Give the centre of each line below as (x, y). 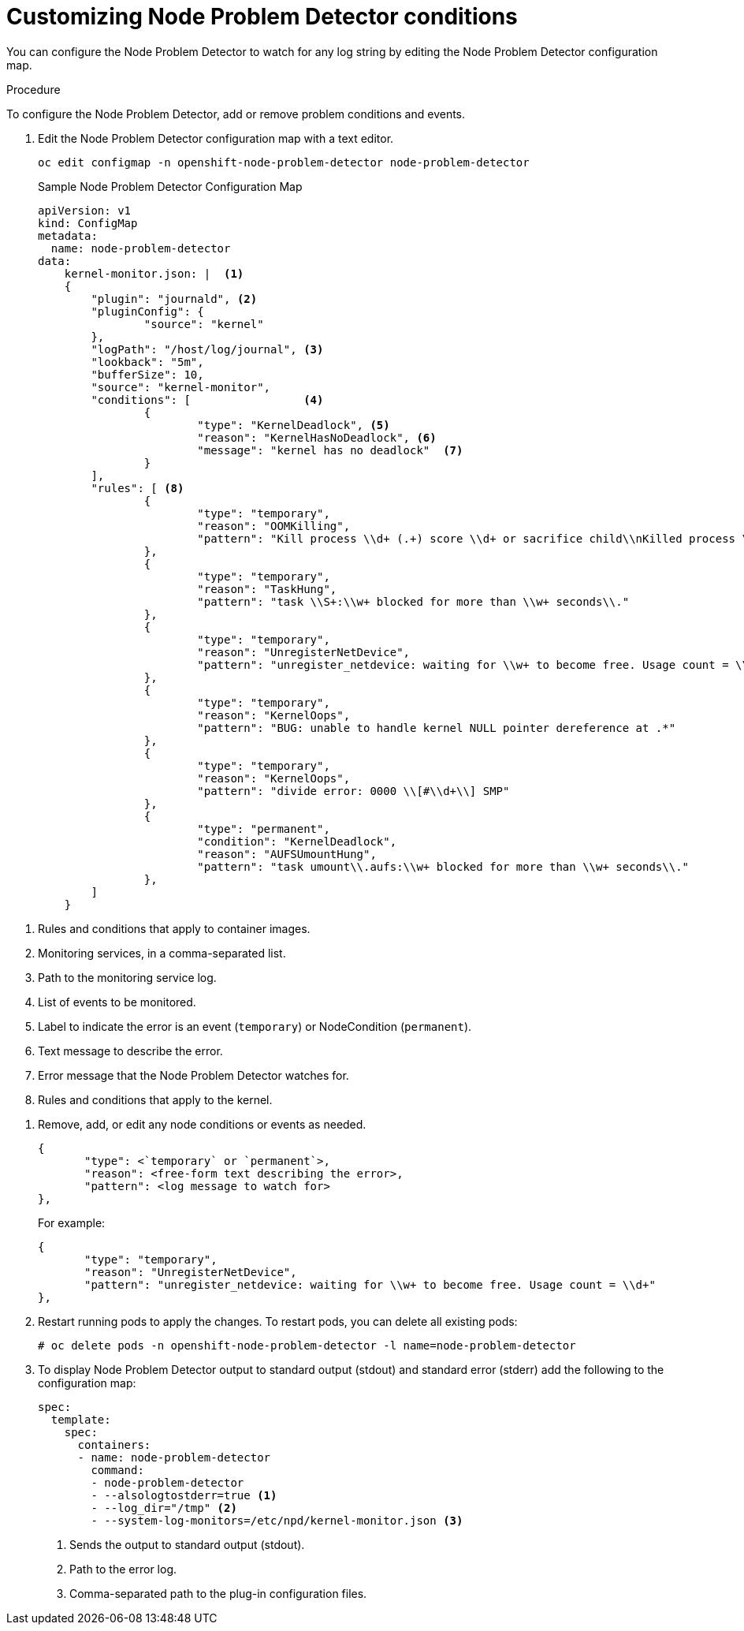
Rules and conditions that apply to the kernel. (155, 1099)
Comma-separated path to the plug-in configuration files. (218, 1593)
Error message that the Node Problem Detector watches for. (193, 1075)
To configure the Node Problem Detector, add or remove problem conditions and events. (236, 114)
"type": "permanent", (264, 829)
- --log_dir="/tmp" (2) (164, 1508)
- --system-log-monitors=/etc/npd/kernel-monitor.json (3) (277, 1520)
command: (117, 1470)
